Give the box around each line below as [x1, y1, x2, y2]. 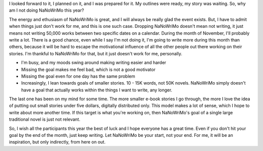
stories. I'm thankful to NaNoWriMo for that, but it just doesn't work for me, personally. [9, 50, 183, 56]
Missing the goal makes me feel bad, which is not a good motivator [21, 66, 156, 72]
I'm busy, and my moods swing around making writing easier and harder [21, 60, 167, 65]
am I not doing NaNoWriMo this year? [9, 7, 84, 13]
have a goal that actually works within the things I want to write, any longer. [21, 87, 172, 93]
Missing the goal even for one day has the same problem [21, 73, 135, 79]
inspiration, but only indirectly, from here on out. [9, 139, 106, 145]
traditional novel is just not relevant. [9, 116, 80, 122]
